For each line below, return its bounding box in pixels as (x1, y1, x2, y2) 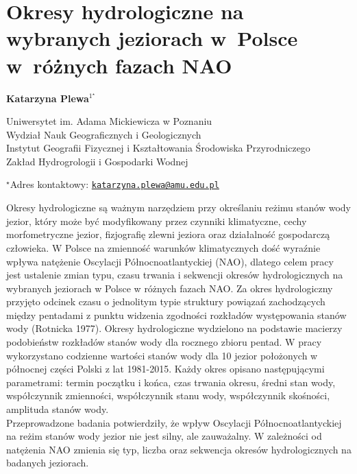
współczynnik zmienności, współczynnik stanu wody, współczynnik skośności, (6, 388, 330, 403)
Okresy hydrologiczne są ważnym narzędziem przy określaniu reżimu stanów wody (6, 200, 351, 215)
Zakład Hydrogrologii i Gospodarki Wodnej (6, 154, 188, 168)
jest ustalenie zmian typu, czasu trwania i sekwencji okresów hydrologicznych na (6, 268, 343, 282)
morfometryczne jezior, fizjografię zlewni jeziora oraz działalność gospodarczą (6, 227, 330, 241)
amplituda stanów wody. (6, 402, 109, 416)
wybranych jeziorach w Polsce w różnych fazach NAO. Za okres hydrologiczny (6, 281, 333, 295)
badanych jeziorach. (6, 455, 89, 470)
